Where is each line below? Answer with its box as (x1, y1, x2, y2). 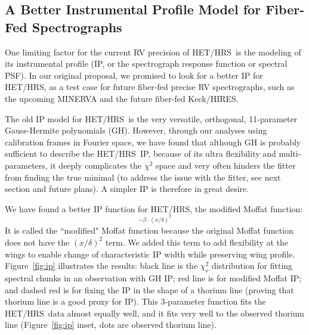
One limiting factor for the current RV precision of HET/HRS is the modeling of (5, 45, 301, 58)
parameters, (5, 159, 48, 171)
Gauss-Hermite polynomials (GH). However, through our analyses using (5, 124, 267, 137)
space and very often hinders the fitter (156, 159, 296, 171)
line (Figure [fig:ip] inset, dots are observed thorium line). (5, 318, 217, 331)
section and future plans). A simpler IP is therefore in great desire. (5, 182, 249, 195)
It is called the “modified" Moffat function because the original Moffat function (5, 224, 293, 237)
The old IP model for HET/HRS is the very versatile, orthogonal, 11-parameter (5, 112, 298, 125)
